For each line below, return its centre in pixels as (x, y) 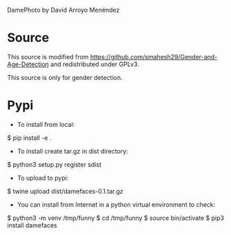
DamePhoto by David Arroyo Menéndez (63, 10)
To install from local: (46, 124)
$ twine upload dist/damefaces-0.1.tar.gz (66, 191)
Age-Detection (28, 64)
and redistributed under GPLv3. (95, 64)
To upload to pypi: (43, 178)
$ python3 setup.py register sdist (54, 164)
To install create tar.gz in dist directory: (73, 151)
